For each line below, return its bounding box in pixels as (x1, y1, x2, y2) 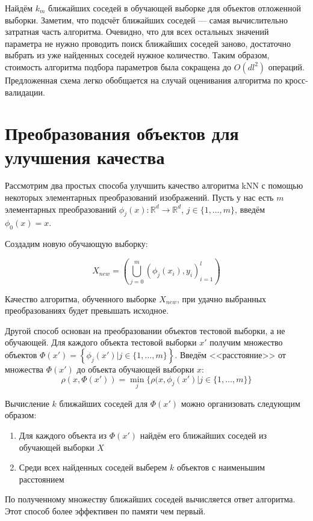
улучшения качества (5, 144, 165, 169)
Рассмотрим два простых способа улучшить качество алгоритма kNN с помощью (5, 179, 303, 192)
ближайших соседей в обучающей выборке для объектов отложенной (48, 2, 301, 14)
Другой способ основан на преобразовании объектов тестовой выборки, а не (5, 324, 285, 337)
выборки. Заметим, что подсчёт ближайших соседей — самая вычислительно (5, 13, 288, 26)
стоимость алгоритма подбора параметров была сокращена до (5, 60, 232, 73)
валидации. (5, 85, 45, 98)
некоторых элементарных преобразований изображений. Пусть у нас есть (5, 191, 274, 204)
